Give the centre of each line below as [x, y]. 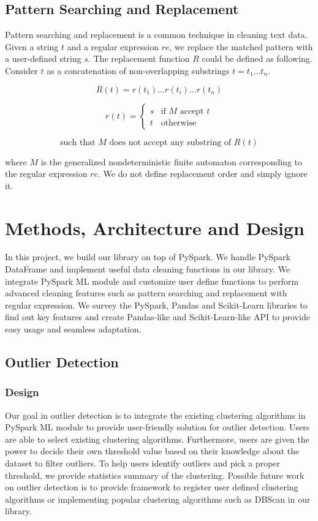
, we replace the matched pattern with [241, 46]
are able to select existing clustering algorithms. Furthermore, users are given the [157, 439]
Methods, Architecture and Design [155, 227]
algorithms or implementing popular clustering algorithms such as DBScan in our [158, 499]
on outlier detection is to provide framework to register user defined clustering [152, 487]
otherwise [179, 123]
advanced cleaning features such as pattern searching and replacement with [146, 293]
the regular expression [46, 174]
